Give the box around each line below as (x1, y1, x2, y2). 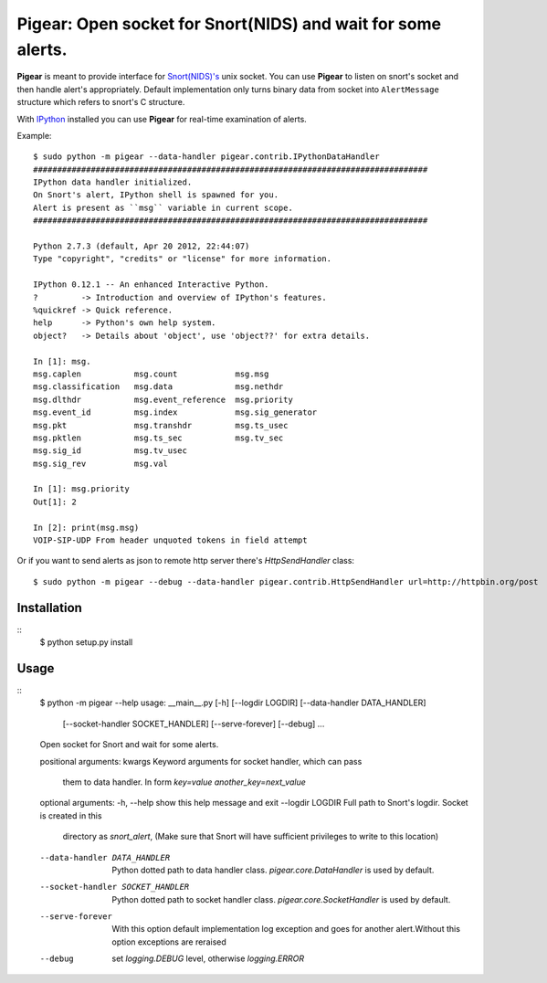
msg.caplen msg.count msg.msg (33, 368, 269, 379)
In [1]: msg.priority (33, 484, 130, 494)
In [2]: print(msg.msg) (33, 522, 140, 533)
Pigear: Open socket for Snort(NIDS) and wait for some (16, 14, 442, 34)
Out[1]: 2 (33, 496, 77, 507)
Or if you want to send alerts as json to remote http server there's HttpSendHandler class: (16, 555, 355, 566)
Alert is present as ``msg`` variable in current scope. (33, 202, 294, 213)
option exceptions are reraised (111, 936, 227, 947)
